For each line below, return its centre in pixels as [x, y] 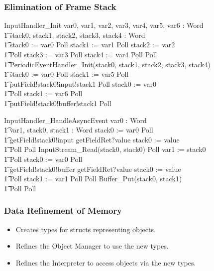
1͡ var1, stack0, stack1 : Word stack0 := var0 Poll [79, 130]
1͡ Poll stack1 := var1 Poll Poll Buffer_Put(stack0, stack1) [93, 179]
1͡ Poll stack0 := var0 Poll [43, 159]
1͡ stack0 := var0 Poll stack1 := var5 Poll [66, 74]
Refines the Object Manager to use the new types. [92, 246]
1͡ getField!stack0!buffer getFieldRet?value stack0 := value [93, 169]
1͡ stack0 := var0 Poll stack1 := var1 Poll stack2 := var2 [90, 45]
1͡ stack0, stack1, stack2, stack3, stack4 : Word [75, 35]
